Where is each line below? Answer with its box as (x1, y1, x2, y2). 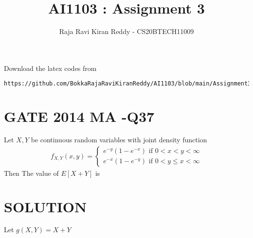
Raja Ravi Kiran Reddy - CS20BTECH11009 (59, 26, 194, 36)
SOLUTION (4, 196, 87, 216)
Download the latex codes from (4, 63, 97, 73)
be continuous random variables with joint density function (31, 135, 207, 145)
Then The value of (4, 168, 59, 178)
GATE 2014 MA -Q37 (4, 106, 155, 126)
